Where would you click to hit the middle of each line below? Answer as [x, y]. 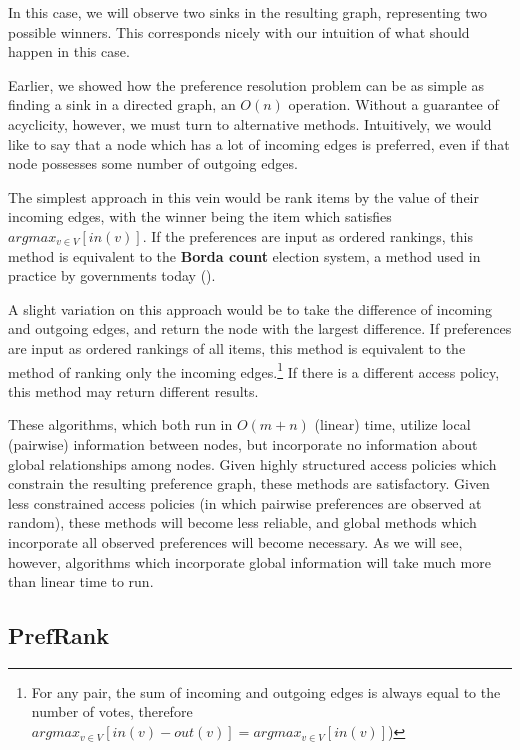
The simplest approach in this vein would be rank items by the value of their [243, 196]
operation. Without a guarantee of [393, 104]
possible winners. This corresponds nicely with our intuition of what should [239, 31]
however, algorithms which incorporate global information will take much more [249, 561]
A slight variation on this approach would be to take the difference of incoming [250, 308]
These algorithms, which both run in [120, 424]
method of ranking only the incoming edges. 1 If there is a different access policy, [254, 370]
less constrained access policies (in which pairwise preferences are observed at [245, 502]
